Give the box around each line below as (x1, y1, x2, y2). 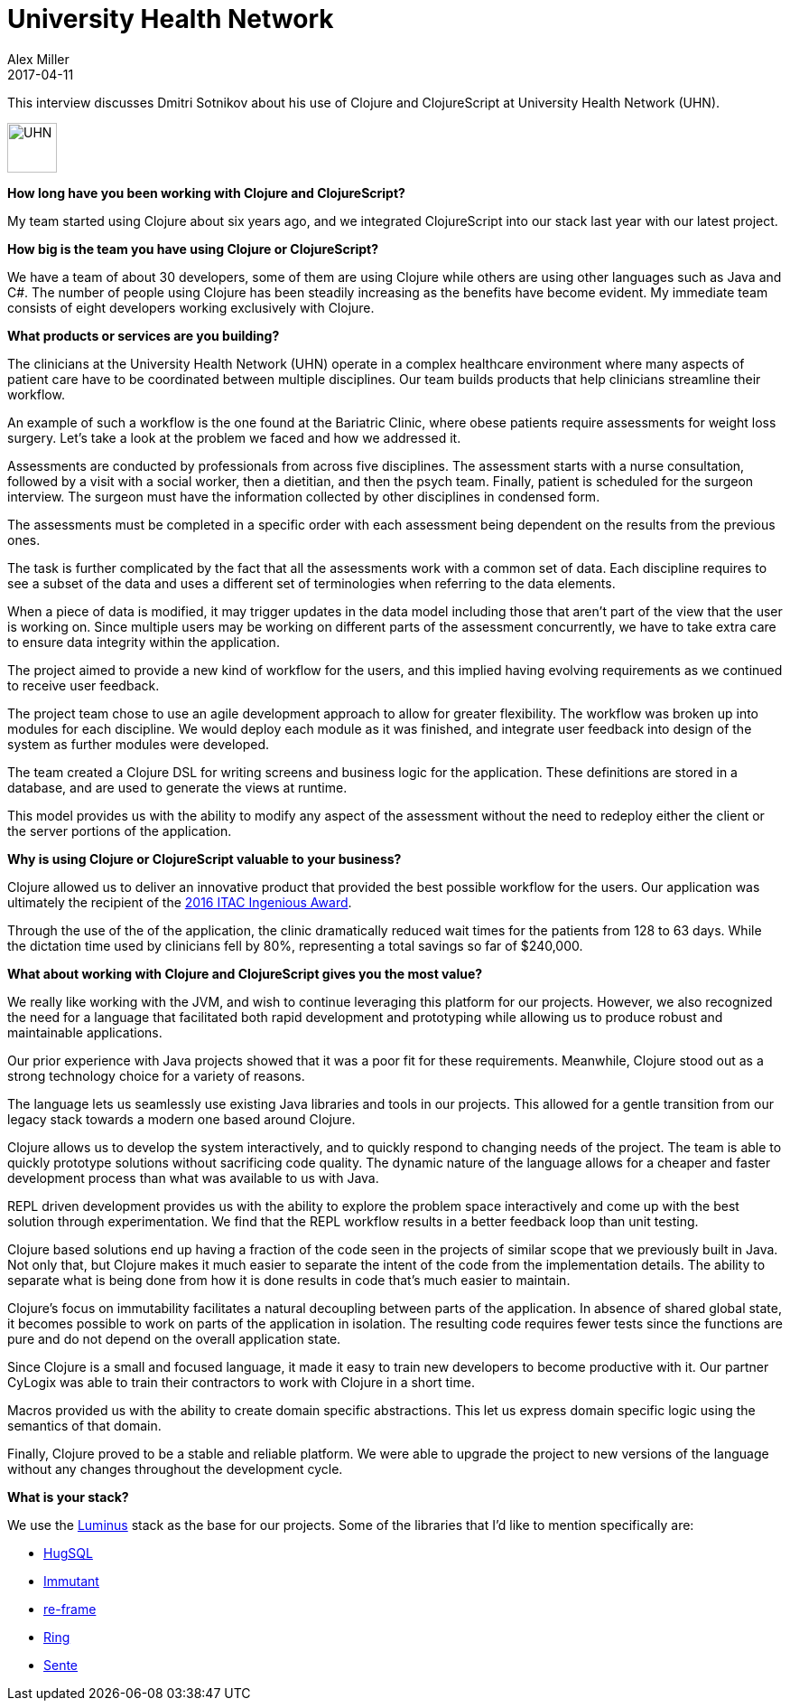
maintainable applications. (7, 1024, 163, 1040)
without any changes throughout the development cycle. (7, 1460, 343, 1477)
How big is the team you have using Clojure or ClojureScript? (7, 240, 378, 257)
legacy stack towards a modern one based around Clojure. (7, 1111, 356, 1127)
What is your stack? (7, 1488, 129, 1505)
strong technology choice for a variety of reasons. (7, 1067, 305, 1084)
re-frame (43, 1600, 97, 1617)
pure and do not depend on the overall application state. (7, 1330, 341, 1347)
